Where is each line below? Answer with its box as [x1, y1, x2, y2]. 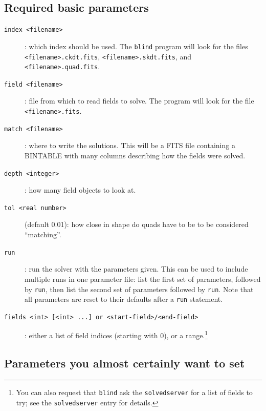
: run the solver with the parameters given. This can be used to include [25, 263, 248, 274]
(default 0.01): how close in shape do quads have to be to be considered [25, 219, 249, 230]
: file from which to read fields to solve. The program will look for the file [25, 95, 254, 106]
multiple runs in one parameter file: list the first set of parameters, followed [25, 273, 261, 284]
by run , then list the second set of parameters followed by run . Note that [25, 283, 254, 294]
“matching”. [25, 229, 61, 240]
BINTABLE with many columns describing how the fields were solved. [25, 150, 246, 160]
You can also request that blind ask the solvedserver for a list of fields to [16, 386, 253, 397]
